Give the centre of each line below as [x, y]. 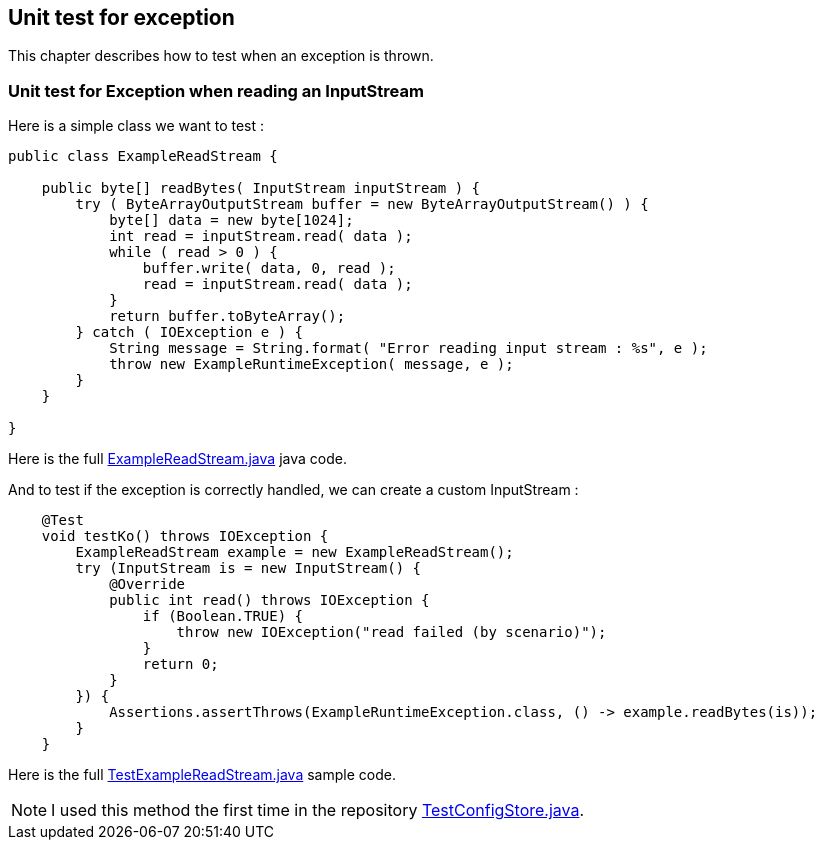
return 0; [180, 664]
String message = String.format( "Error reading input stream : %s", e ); [408, 348]
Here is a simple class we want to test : [136, 126]
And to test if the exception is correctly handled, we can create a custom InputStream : [293, 490]
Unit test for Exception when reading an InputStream [216, 90]
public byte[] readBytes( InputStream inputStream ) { [261, 188]
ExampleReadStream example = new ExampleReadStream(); [294, 552]
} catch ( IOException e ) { [189, 332]
